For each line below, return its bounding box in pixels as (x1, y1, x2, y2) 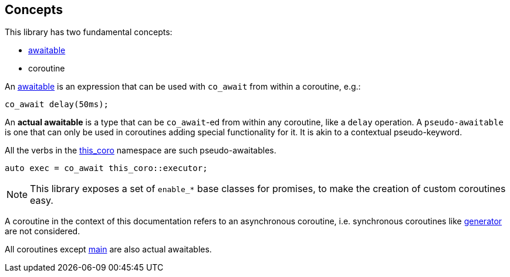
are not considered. (5, 226, 80, 237)
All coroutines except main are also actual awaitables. (5, 244, 212, 255)
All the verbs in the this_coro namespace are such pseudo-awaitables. (5, 145, 276, 156)
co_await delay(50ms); (5, 100, 109, 110)
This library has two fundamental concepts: (5, 27, 173, 37)
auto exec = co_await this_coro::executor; (5, 163, 208, 173)
